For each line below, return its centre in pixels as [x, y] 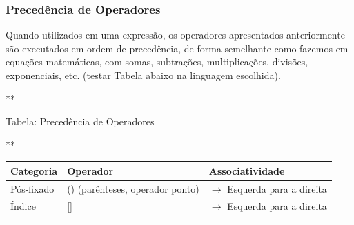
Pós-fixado [32, 188]
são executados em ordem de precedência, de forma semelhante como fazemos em [177, 48]
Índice [23, 205]
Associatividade [247, 170]
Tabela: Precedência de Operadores [80, 121]
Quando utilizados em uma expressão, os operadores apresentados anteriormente [175, 35]
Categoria [34, 170]
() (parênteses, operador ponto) [133, 188]
